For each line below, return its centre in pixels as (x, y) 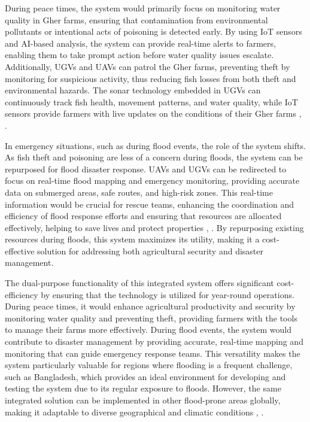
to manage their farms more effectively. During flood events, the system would (148, 330)
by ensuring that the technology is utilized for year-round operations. (168, 294)
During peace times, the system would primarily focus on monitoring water (143, 8)
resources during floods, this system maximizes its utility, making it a (132, 239)
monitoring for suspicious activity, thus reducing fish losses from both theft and (151, 78)
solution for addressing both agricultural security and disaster (150, 251)
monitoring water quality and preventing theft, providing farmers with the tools (151, 318)
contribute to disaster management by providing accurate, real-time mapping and (154, 341)
